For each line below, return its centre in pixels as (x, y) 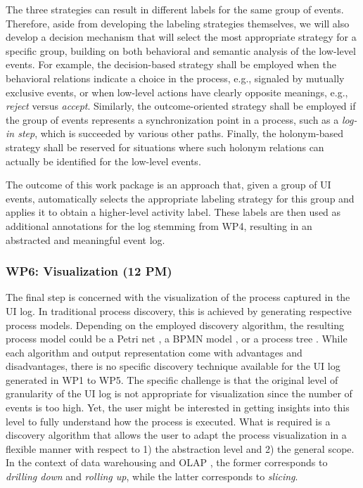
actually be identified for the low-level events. (103, 161)
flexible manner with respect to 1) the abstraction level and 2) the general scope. (180, 448)
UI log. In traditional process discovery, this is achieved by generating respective (179, 310)
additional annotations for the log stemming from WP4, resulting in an (159, 225)
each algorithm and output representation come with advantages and (154, 352)
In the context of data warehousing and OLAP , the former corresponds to (167, 462)
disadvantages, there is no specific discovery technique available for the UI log (173, 366)
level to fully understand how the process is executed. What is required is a (168, 421)
